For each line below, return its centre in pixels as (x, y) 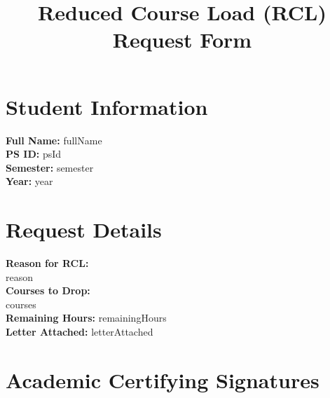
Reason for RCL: (47, 263)
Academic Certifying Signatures (163, 379)
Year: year (29, 181)
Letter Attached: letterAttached (80, 331)
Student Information (107, 106)
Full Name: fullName (54, 140)
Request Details (84, 229)
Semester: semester (50, 167)
